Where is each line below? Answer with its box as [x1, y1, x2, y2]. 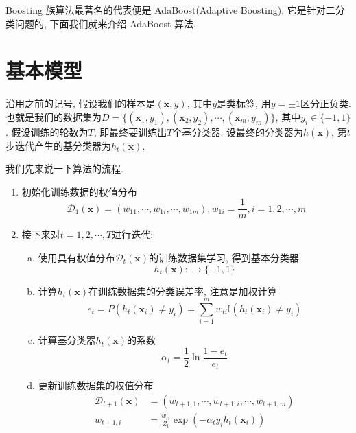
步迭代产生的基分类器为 [5, 138, 111, 152]
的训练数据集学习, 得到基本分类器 [149, 250, 299, 264]
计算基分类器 [38, 333, 96, 347]
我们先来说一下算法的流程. [5, 161, 123, 176]
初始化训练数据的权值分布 [21, 184, 137, 198]
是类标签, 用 [217, 96, 271, 110]
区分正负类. [300, 96, 351, 110]
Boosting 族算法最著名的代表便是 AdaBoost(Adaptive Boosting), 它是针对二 [5, 3, 335, 16]
